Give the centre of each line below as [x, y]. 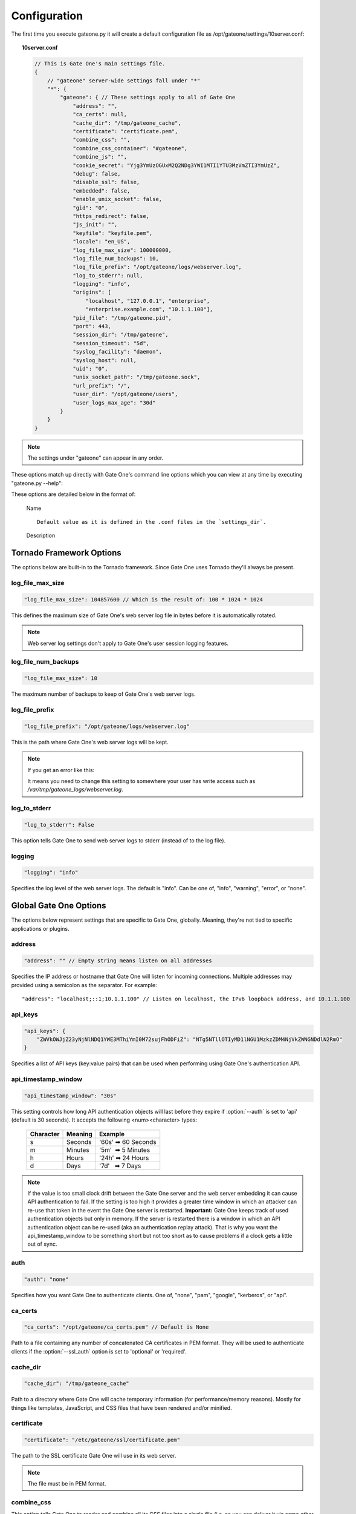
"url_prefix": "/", [102, 385]
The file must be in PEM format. [67, 1483]
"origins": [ [92, 293]
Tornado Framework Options [66, 553]
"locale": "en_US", [102, 242]
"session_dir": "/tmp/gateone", [121, 335]
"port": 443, [92, 326]
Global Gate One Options [59, 906]
